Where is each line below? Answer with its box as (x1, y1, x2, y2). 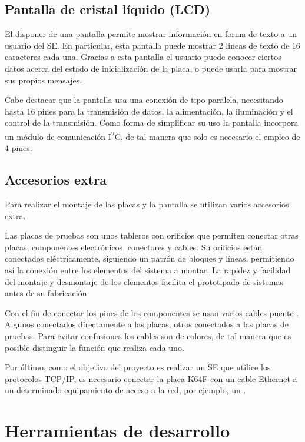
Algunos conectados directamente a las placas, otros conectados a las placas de (5, 318, 289, 330)
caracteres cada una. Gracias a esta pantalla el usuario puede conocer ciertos (5, 51, 281, 63)
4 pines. (5, 142, 32, 154)
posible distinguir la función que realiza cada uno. (5, 341, 184, 353)
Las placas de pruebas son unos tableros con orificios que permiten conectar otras (5, 229, 299, 242)
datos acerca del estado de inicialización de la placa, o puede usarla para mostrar (5, 62, 297, 74)
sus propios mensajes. (5, 73, 82, 86)
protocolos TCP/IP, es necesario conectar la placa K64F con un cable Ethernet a (5, 372, 297, 384)
